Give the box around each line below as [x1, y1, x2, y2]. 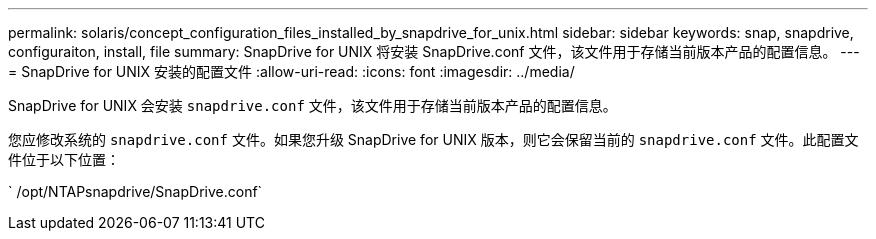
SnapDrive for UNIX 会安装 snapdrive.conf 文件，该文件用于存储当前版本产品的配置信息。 [8, 97, 617, 114]
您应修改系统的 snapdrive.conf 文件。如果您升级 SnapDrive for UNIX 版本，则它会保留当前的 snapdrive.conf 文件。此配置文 [8, 131, 859, 148]
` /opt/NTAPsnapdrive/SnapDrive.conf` [8, 183, 263, 200]
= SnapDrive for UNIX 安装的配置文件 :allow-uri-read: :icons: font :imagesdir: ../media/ [8, 63, 575, 80]
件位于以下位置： [8, 151, 120, 168]
